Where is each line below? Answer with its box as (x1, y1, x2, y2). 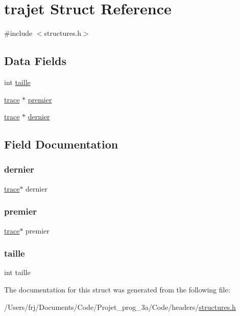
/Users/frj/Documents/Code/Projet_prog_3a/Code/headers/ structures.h (4, 301, 236, 312)
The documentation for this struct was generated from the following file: (4, 284, 230, 294)
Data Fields (4, 53, 67, 69)
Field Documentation (4, 136, 118, 152)
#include (4, 28, 33, 38)
